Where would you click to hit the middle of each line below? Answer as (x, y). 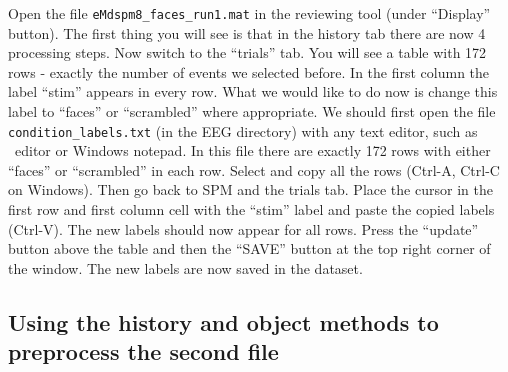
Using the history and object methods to (223, 321)
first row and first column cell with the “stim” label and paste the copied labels (251, 209)
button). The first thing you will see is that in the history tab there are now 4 (247, 32)
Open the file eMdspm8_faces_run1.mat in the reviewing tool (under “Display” (249, 13)
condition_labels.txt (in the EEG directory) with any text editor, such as (243, 130)
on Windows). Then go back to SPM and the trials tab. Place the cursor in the (250, 189)
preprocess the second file (143, 351)
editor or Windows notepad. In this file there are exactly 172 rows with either (252, 150)
